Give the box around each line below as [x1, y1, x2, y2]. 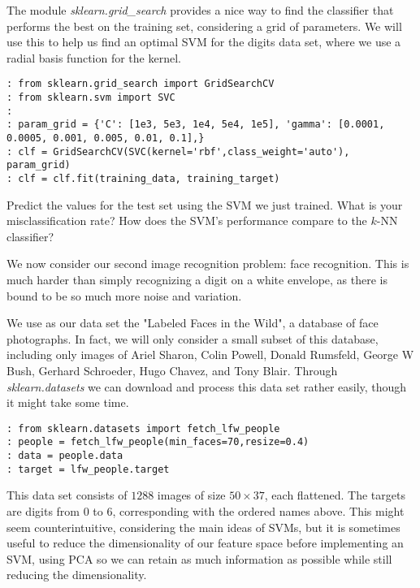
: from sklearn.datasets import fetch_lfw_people [6, 422, 280, 435]
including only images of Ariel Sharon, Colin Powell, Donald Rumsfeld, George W [6, 346, 414, 363]
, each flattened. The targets [264, 486, 405, 504]
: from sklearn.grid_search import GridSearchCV [6, 78, 275, 90]
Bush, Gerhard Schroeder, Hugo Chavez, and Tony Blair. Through [6, 361, 338, 378]
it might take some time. [6, 394, 129, 411]
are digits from [6, 502, 80, 519]
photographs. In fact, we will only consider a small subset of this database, [6, 330, 379, 347]
